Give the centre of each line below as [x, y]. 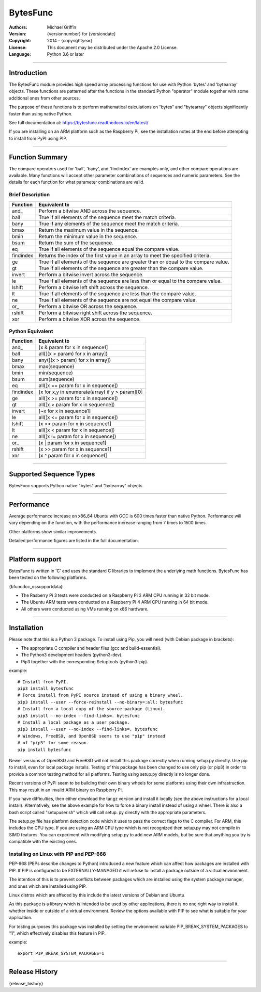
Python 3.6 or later [65, 54]
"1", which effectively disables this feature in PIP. [57, 933]
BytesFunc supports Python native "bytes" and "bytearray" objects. [76, 485]
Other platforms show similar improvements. [53, 531]
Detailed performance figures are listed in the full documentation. [74, 540]
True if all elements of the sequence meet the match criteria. [108, 217]
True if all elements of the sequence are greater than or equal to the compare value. [134, 262]
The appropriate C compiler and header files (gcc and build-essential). [91, 648]
